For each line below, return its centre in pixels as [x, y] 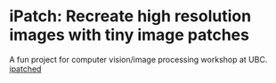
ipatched [25, 69]
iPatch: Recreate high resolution [130, 16]
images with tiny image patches [129, 35]
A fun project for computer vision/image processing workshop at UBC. [138, 59]
